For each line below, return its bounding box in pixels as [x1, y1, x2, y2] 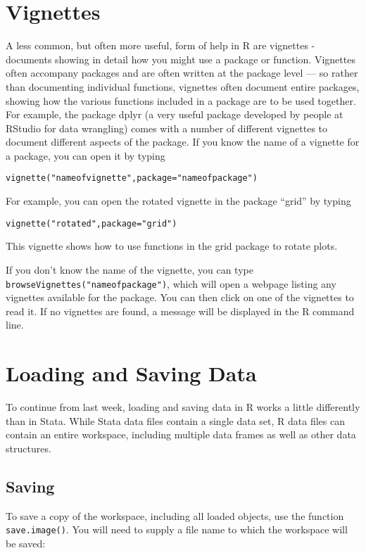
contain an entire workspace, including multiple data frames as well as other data [6, 427, 356, 442]
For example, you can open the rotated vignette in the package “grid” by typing [6, 193, 351, 208]
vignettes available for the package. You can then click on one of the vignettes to [6, 290, 354, 305]
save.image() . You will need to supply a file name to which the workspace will [6, 522, 348, 537]
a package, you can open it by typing [6, 148, 165, 163]
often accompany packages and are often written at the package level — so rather [6, 65, 358, 80]
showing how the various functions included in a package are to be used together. [6, 93, 356, 108]
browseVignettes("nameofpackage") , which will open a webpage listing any [6, 276, 336, 291]
